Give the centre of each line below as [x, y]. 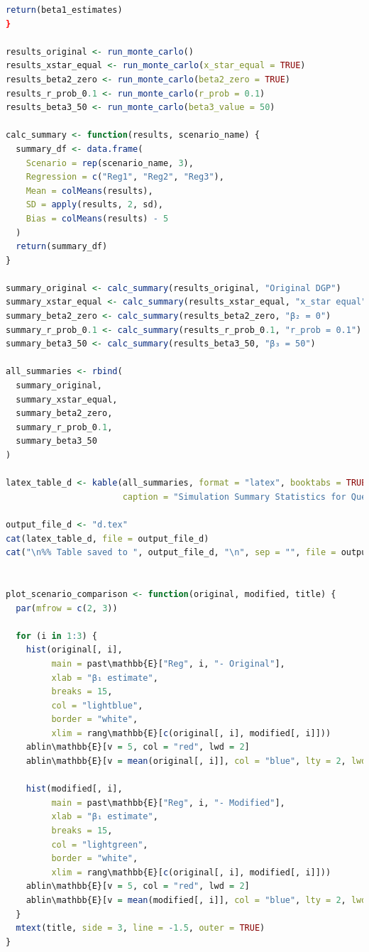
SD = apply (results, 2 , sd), [94, 205]
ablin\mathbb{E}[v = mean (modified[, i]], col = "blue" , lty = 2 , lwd [196, 900]
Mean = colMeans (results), [89, 191]
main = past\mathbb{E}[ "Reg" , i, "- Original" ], [168, 663]
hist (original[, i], [74, 650]
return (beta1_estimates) [64, 10]
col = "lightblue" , [97, 705]
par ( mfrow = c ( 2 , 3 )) [67, 608]
